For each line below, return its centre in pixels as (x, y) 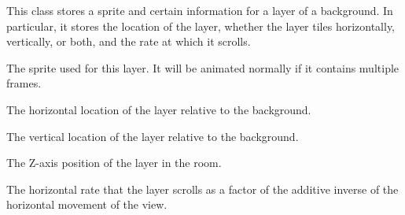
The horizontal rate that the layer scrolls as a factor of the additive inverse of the (202, 189)
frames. (24, 83)
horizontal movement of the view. (87, 204)
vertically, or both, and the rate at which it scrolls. (129, 41)
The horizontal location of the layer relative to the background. (159, 109)
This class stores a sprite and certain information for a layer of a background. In (200, 10)
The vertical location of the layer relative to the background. (153, 136)
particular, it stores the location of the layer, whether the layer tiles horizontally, (201, 26)
